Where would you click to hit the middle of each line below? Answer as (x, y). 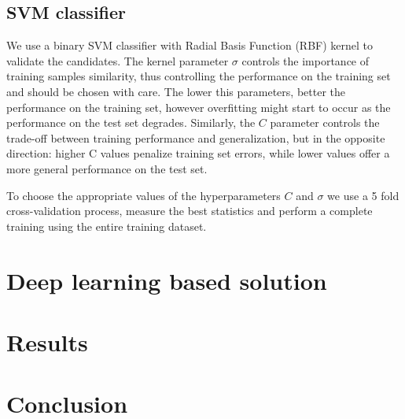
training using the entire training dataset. (107, 226)
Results (47, 341)
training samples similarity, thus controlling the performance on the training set (199, 76)
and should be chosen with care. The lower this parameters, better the (176, 91)
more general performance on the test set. (107, 168)
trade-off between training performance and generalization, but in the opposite (196, 137)
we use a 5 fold (363, 195)
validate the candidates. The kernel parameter (118, 60)
